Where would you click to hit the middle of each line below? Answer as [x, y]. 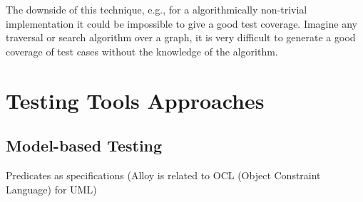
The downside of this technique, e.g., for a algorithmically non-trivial [157, 9]
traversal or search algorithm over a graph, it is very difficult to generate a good [181, 37]
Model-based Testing [84, 145]
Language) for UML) [51, 189]
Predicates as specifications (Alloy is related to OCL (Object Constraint [163, 175]
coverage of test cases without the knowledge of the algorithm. [142, 51]
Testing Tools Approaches [135, 100]
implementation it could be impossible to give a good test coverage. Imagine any [181, 23]
